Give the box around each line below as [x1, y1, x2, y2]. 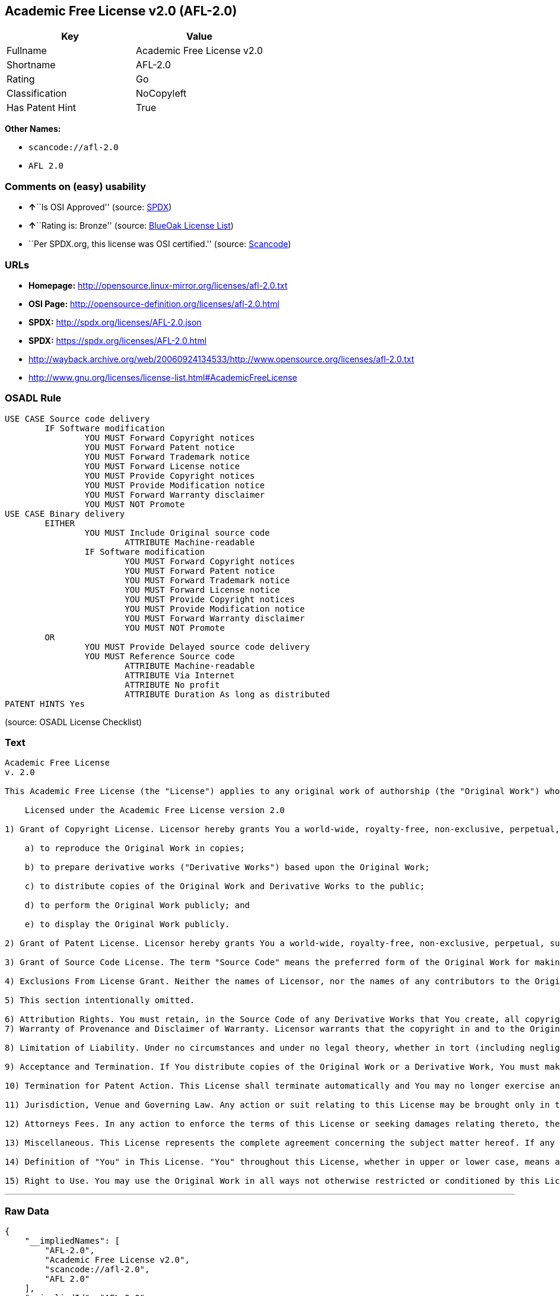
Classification [7, 87, 67, 100]
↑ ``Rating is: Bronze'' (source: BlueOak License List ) [28, 220, 234, 231]
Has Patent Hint [7, 102, 77, 114]
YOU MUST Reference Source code [84, 651, 235, 661]
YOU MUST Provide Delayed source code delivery [84, 641, 310, 652]
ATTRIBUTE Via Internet [125, 670, 235, 680]
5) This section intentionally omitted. [5, 995, 195, 1006]
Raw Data [5, 1205, 49, 1217]
